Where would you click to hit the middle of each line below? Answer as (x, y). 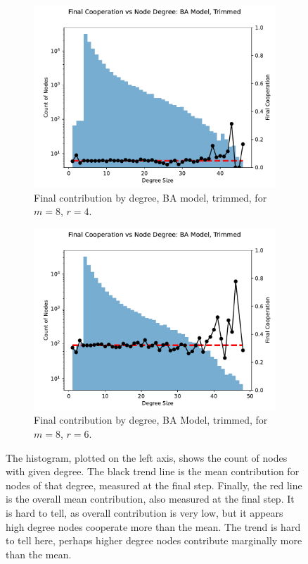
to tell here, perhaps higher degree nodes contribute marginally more (154, 540)
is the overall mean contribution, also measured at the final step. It (150, 499)
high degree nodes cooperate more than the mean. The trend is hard (153, 526)
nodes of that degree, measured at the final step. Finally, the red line (154, 485)
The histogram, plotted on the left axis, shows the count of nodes (147, 457)
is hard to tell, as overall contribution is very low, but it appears (145, 512)
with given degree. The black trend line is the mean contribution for (153, 471)
